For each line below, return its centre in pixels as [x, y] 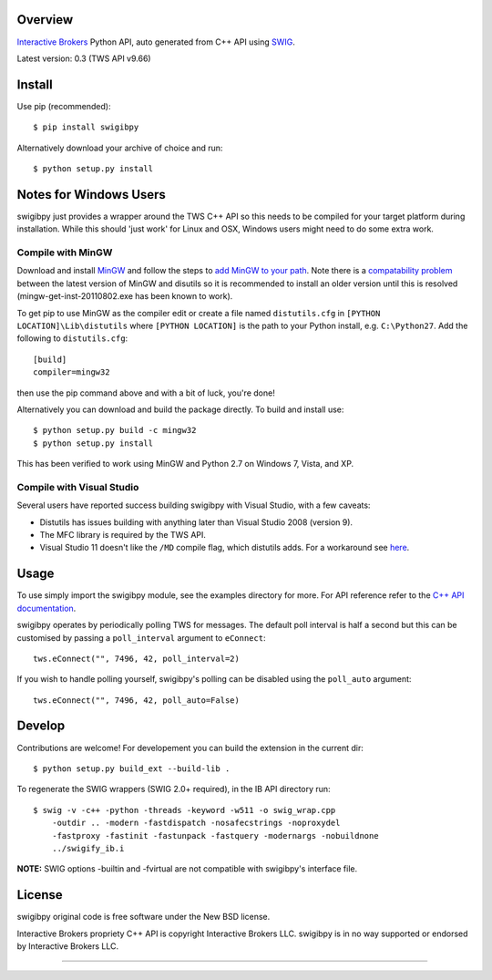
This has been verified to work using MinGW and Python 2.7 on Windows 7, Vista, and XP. [185, 464]
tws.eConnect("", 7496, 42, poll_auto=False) [137, 700]
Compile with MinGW [65, 253]
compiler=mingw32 [72, 372]
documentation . [46, 608]
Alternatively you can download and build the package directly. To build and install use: [180, 409]
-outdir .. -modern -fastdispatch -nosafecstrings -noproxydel [196, 823]
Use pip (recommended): [64, 106]
